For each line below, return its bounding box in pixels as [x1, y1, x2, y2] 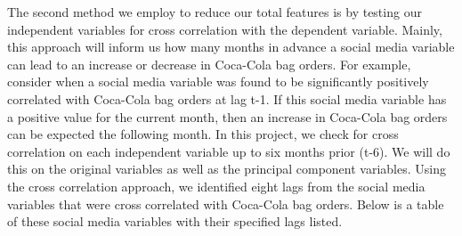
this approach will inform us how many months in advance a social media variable [7, 37, 455, 56]
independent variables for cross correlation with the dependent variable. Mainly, [7, 20, 442, 38]
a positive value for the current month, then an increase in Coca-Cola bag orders [7, 107, 448, 126]
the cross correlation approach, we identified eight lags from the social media [7, 176, 426, 195]
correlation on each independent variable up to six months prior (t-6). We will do [7, 142, 450, 160]
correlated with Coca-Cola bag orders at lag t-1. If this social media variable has [7, 89, 447, 108]
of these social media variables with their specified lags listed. [7, 212, 343, 231]
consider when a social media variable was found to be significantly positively [7, 72, 429, 91]
